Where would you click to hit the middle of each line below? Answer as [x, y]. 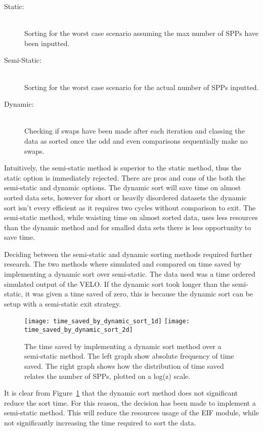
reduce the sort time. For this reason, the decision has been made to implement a [130, 402]
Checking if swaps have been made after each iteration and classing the [135, 131]
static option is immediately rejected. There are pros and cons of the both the [125, 177]
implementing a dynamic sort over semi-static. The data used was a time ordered [130, 274]
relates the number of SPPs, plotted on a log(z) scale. [107, 376]
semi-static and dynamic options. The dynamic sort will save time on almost [123, 187]
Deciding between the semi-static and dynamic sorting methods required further [128, 254]
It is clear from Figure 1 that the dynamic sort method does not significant [121, 393]
